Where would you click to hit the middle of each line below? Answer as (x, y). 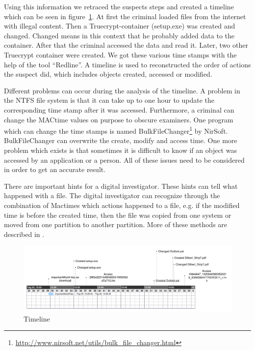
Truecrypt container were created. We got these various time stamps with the (120, 54)
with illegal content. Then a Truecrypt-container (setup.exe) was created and (120, 26)
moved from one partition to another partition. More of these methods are (116, 224)
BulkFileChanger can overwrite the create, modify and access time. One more (121, 140)
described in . (24, 234)
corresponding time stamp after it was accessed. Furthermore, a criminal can (119, 109)
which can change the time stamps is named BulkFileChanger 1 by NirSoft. (116, 130)
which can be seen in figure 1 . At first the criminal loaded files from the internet (125, 16)
